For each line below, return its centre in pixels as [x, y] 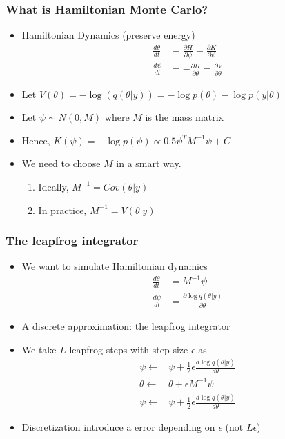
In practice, [62, 209]
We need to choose [61, 163]
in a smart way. [149, 163]
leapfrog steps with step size [129, 349]
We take [39, 349]
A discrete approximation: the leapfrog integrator [126, 325]
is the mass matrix [184, 117]
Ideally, [53, 186]
